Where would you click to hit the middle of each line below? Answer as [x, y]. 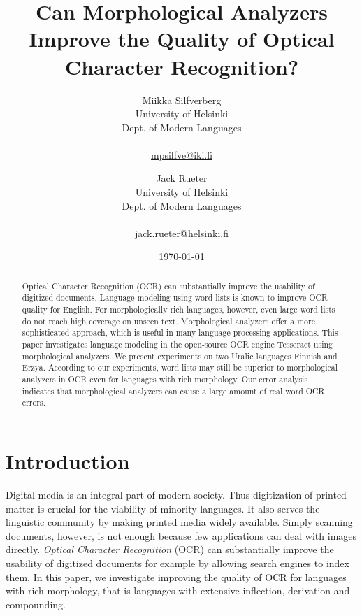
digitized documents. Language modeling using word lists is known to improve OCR [175, 298]
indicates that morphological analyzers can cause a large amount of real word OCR [173, 391]
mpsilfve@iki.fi [182, 154]
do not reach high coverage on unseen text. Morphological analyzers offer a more [168, 321]
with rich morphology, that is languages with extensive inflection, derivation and [178, 590]
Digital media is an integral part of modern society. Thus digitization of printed [176, 494]
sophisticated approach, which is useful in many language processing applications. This [180, 332]
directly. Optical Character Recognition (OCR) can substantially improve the [170, 549]
